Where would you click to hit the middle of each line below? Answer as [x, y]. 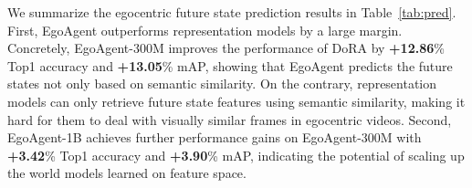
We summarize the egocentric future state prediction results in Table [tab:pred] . [232, 12]
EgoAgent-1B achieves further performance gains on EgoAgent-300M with [215, 137]
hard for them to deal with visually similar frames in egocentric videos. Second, [230, 119]
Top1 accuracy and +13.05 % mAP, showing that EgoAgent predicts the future [230, 65]
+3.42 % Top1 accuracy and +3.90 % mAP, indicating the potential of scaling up [236, 155]
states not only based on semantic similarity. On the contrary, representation [222, 84]
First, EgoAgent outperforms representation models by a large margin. [205, 30]
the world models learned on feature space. [127, 173]
